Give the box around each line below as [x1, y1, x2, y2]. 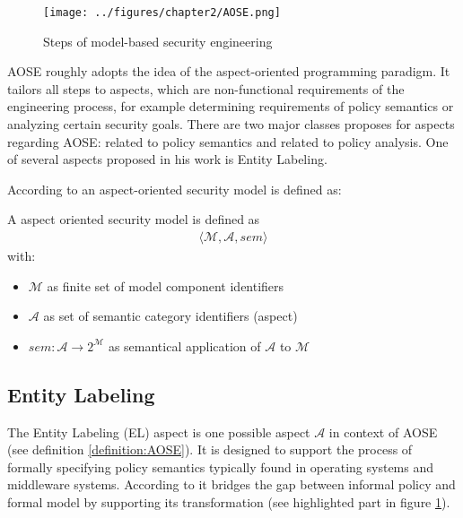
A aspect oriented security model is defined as [7, 210, 260, 229]
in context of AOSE [328, 422, 438, 441]
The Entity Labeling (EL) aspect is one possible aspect [7, 422, 310, 441]
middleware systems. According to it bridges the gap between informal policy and [7, 475, 456, 494]
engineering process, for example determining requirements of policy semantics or [7, 97, 454, 116]
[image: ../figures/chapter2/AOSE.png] [43, 6, 281, 19]
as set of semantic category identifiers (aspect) [43, 306, 298, 325]
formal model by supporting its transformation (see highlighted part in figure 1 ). [7, 492, 450, 511]
